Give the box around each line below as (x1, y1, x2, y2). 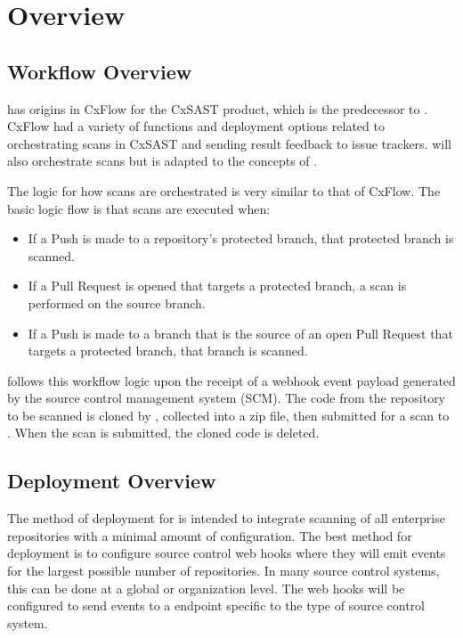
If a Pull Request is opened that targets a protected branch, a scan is (28, 276, 407, 295)
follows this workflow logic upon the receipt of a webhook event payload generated (7, 371, 456, 389)
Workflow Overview (7, 57, 192, 85)
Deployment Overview (7, 467, 216, 495)
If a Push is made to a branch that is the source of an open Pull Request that (28, 323, 453, 342)
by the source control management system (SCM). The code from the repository (7, 389, 446, 407)
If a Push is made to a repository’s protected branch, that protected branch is (28, 229, 454, 248)
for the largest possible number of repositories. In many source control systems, (7, 561, 440, 580)
